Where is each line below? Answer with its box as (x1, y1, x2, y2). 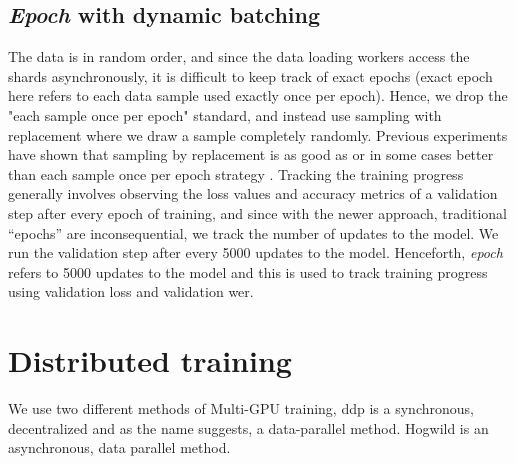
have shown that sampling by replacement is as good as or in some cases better (8, 144, 494, 165)
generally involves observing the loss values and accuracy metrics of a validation (8, 183, 498, 204)
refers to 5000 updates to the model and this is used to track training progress (8, 261, 488, 282)
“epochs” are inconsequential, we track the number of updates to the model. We (8, 222, 499, 243)
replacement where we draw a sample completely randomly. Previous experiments (8, 124, 508, 145)
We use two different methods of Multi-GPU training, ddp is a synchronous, (8, 398, 474, 419)
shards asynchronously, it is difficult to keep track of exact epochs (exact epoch (8, 65, 493, 86)
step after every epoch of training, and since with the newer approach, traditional (8, 202, 507, 223)
